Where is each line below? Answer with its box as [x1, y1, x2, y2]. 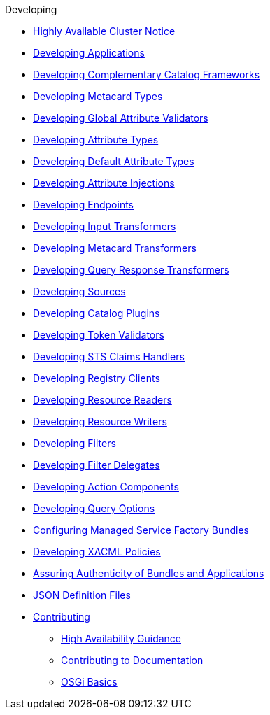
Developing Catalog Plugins [33, 307, 160, 319]
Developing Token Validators [33, 329, 164, 341]
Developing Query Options [33, 502, 155, 514]
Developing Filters [33, 437, 116, 449]
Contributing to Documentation [61, 654, 204, 666]
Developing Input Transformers [33, 220, 176, 232]
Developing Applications [33, 47, 145, 59]
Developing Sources [33, 285, 126, 297]
